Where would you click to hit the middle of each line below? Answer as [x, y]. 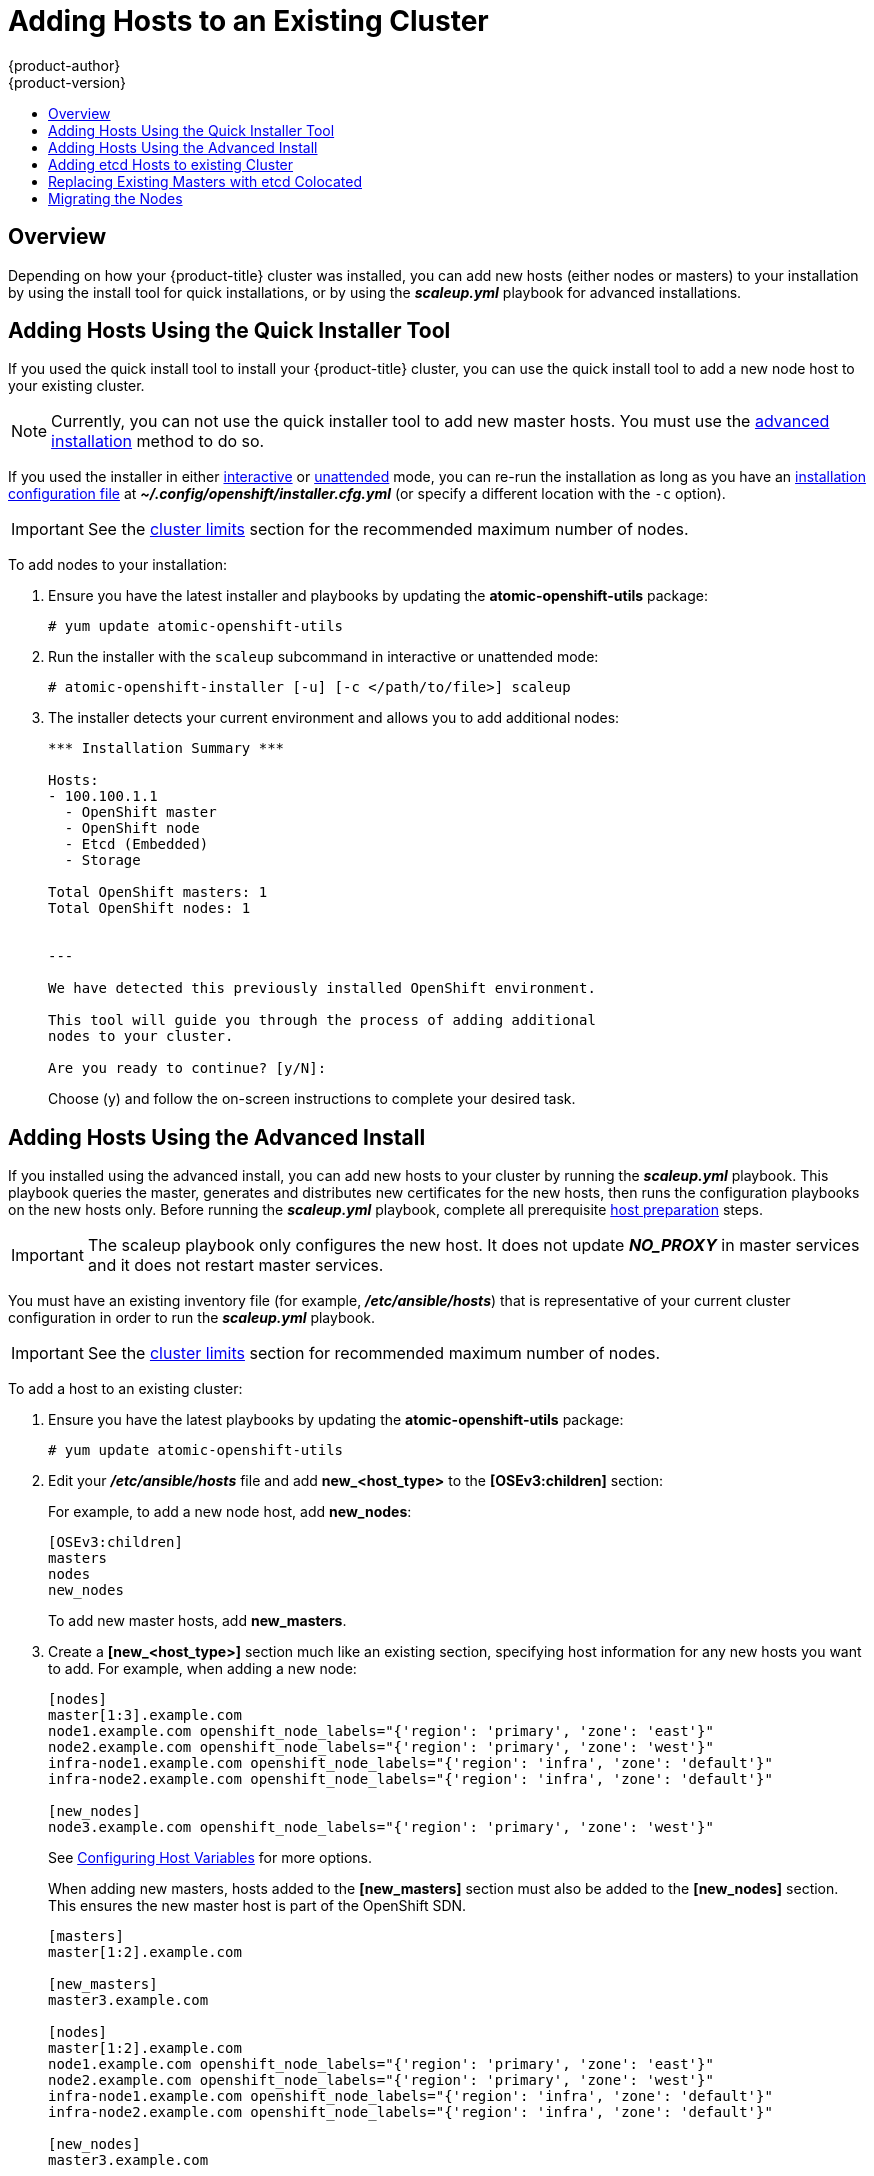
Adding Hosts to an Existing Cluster [248, 21]
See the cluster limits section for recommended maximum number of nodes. [374, 1353]
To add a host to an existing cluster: [125, 1389]
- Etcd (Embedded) [136, 844]
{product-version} [67, 82]
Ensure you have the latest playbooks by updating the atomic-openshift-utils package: [336, 1420]
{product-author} [64, 65]
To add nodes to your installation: [118, 565]
